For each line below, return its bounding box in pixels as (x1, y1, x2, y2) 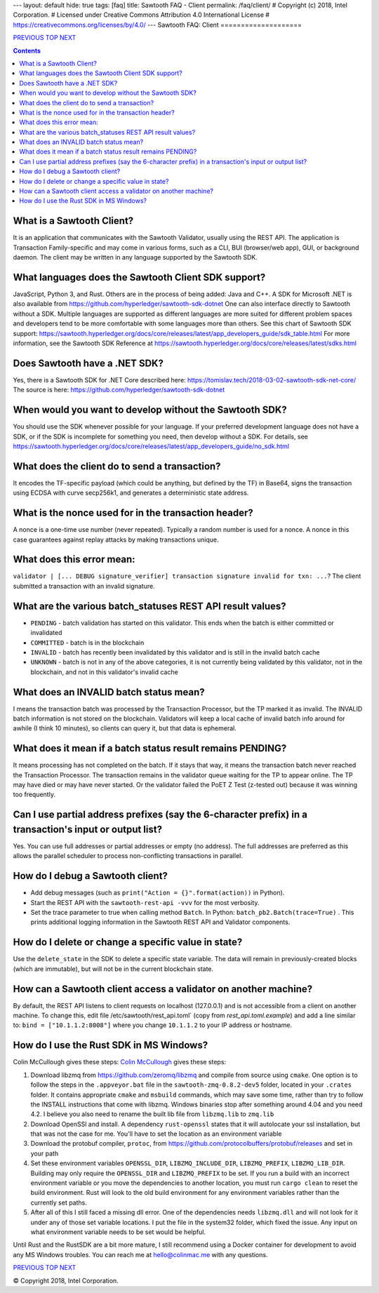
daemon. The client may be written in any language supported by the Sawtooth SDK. (13, 253, 258, 262)
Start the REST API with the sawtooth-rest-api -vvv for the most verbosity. (30, 898, 260, 906)
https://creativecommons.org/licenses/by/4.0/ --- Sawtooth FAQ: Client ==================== (13, 20, 302, 29)
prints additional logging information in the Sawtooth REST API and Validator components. (30, 918, 291, 926)
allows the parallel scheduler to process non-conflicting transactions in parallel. (13, 852, 244, 860)
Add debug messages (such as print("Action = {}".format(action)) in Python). (30, 888, 285, 897)
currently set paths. (30, 1198, 88, 1207)
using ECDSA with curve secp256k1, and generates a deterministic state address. (13, 488, 249, 497)
